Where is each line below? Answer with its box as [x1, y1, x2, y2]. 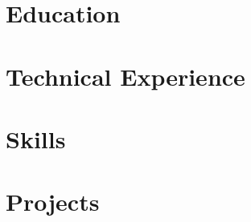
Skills [6, 122, 66, 155]
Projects [6, 185, 100, 218]
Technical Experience [6, 59, 245, 92]
